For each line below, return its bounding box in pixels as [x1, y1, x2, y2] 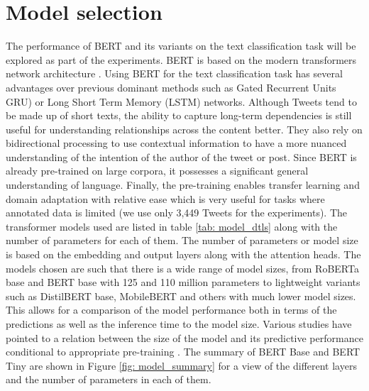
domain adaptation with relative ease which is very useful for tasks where [6, 191, 325, 206]
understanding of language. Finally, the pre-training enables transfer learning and [6, 177, 360, 192]
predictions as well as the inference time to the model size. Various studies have [6, 316, 352, 331]
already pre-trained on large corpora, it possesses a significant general [6, 163, 309, 178]
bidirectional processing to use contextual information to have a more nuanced [6, 136, 347, 150]
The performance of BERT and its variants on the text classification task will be [6, 38, 356, 53]
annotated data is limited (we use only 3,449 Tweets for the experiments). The [6, 205, 348, 220]
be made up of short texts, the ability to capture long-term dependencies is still [6, 108, 352, 123]
